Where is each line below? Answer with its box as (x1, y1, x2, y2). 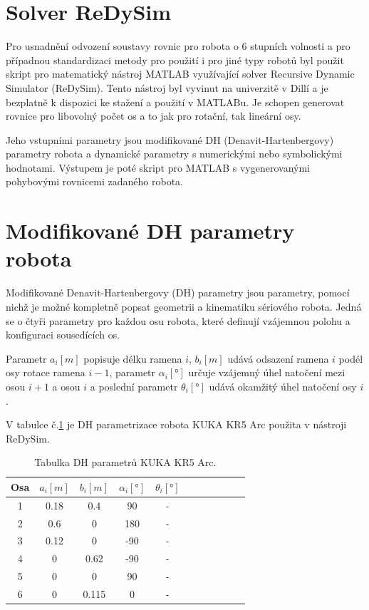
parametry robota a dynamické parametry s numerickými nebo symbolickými (6, 146, 343, 161)
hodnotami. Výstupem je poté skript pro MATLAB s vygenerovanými (6, 160, 310, 175)
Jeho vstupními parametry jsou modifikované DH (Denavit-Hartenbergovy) (6, 132, 334, 147)
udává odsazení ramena (227, 351, 329, 366)
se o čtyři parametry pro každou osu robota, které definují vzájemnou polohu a (6, 313, 350, 328)
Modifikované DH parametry (6, 216, 295, 245)
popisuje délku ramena (83, 351, 182, 366)
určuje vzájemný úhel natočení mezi (188, 365, 345, 380)
